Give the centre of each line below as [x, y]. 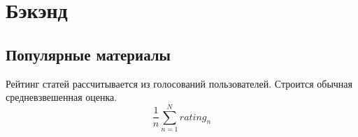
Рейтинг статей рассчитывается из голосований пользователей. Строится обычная [179, 83]
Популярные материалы [88, 54]
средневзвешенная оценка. [62, 97]
